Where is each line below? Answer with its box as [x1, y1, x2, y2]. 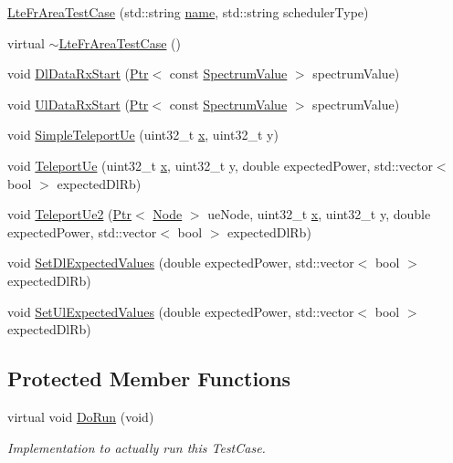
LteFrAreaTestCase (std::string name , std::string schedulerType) [7, 3, 369, 21]
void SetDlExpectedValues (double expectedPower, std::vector [7, 253, 354, 272]
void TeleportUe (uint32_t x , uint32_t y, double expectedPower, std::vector [7, 155, 433, 174]
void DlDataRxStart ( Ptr [7, 64, 149, 83]
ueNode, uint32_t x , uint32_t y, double [207, 205, 431, 224]
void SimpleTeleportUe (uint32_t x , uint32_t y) [7, 125, 279, 144]
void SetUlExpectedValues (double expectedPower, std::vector [7, 301, 354, 321]
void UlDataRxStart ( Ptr [7, 94, 149, 113]
